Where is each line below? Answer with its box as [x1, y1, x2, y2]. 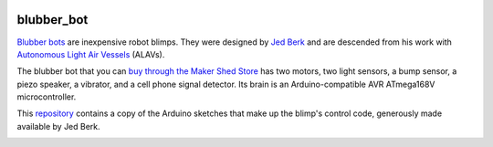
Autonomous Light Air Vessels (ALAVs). [16, 48, 165, 59]
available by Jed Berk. [16, 121, 100, 131]
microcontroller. [16, 91, 77, 102]
